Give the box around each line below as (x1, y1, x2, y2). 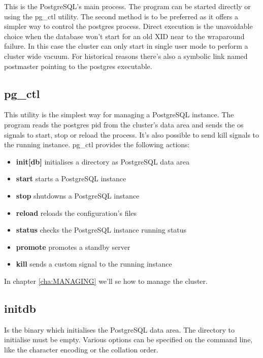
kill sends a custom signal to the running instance (16, 258, 172, 269)
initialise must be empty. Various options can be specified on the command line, (4, 334, 253, 345)
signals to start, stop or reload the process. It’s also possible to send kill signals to (4, 129, 259, 140)
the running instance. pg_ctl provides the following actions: (4, 139, 190, 150)
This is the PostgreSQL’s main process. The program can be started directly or (4, 1, 251, 11)
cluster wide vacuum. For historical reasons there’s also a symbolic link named (4, 50, 248, 61)
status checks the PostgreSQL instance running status (16, 224, 187, 235)
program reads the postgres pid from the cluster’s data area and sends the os (4, 119, 244, 129)
